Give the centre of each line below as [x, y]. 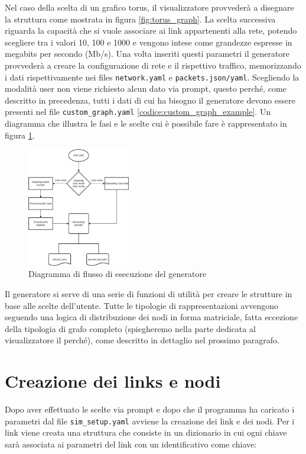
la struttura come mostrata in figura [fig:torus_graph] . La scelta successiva [140, 19]
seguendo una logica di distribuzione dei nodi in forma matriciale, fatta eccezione [152, 317]
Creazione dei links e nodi [113, 381]
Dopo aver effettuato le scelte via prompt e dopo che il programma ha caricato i [150, 409]
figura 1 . [20, 135]
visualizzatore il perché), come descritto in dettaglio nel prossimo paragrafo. [142, 340]
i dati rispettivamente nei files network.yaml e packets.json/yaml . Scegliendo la [152, 77]
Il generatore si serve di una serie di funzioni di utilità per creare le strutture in [149, 294]
